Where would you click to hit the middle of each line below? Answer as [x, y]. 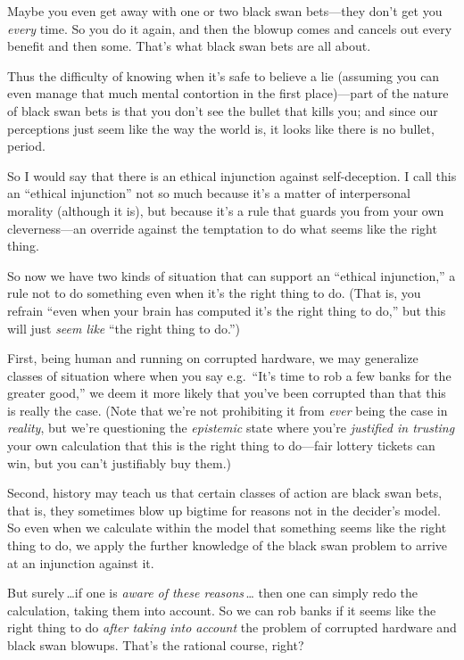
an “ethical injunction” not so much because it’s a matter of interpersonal [209, 193]
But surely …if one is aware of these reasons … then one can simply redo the [213, 593]
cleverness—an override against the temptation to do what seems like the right [222, 228]
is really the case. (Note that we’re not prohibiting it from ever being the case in [228, 410]
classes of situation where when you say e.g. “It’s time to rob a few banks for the [229, 375]
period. [26, 146]
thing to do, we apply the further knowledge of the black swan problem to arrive [228, 545]
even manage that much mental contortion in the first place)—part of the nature [228, 93]
